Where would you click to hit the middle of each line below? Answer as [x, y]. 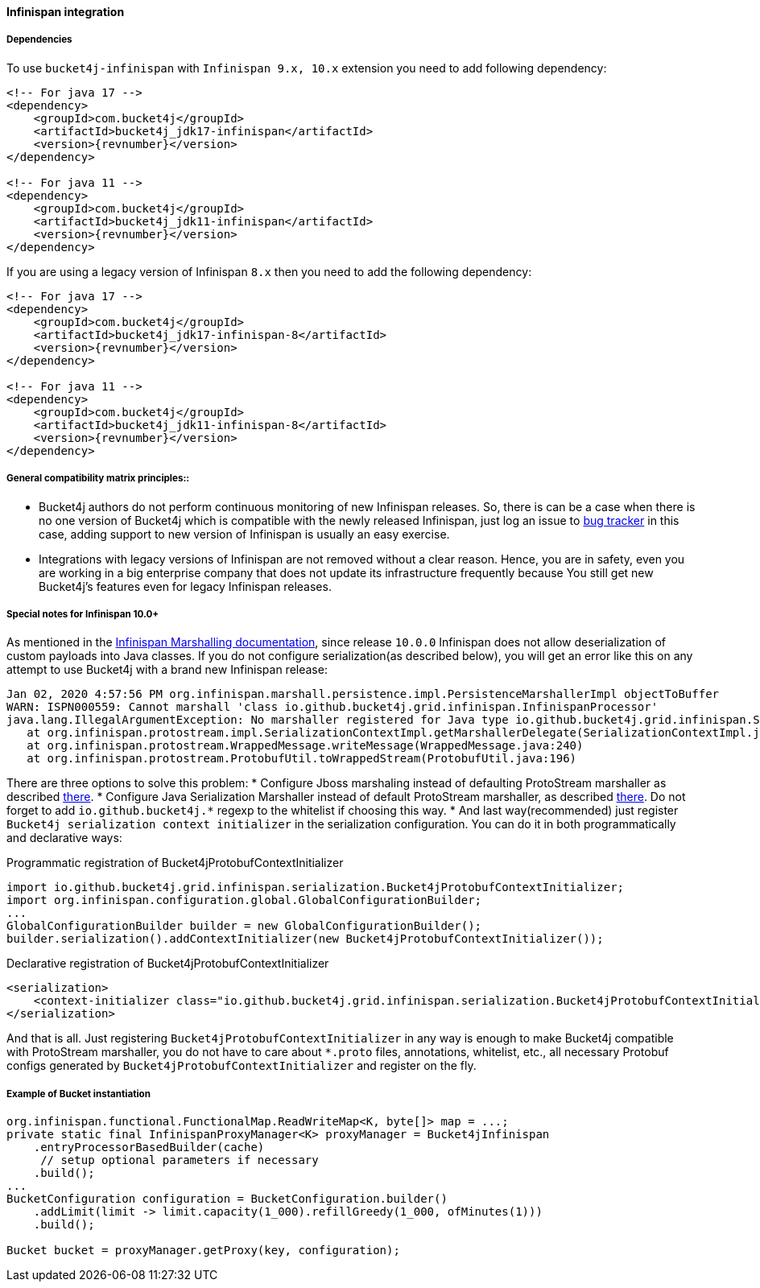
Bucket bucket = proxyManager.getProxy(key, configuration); [203, 1251]
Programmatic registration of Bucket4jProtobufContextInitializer [175, 863]
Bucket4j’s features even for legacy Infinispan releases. [185, 586]
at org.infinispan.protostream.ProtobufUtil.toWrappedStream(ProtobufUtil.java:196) [302, 759]
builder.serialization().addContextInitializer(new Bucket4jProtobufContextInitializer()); [305, 939]
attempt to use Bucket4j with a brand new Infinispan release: [167, 670]
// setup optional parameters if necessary [180, 1160]
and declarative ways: [64, 838]
